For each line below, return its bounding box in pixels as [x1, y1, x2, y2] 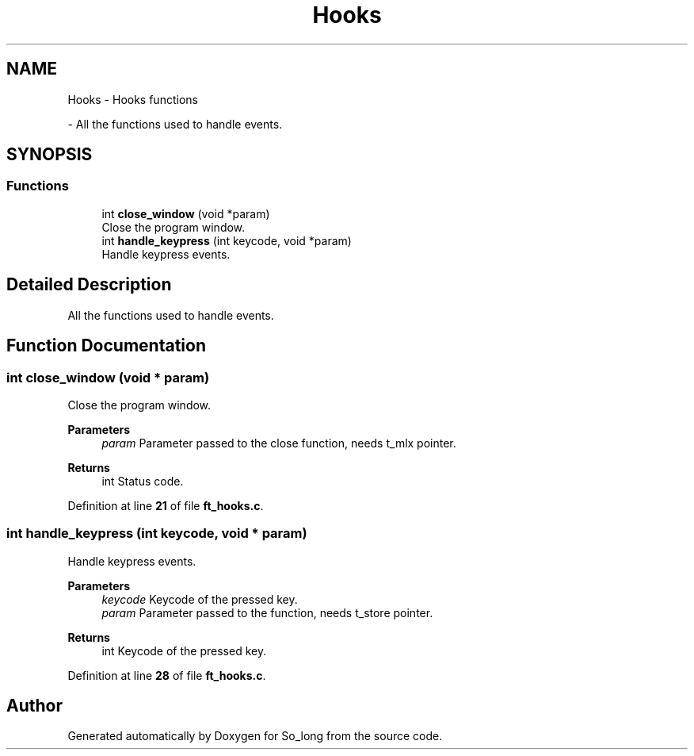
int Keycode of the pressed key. [101, 643, 267, 658]
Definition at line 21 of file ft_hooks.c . [67, 498, 264, 512]
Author [6, 696, 63, 716]
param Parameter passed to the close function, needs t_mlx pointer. [101, 436, 456, 450]
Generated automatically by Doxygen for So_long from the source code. [67, 729, 443, 743]
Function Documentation [6, 336, 206, 356]
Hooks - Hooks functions [67, 92, 198, 106]
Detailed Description [6, 274, 172, 295]
